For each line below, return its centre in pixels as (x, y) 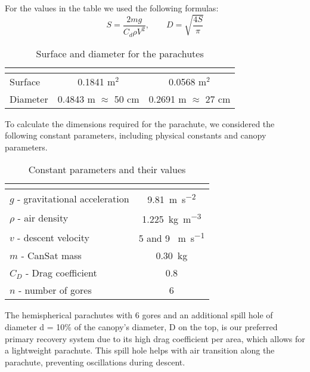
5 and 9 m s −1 (172, 237)
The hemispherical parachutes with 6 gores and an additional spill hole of (139, 315)
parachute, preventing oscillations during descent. (95, 362)
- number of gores (55, 290)
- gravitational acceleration (73, 199)
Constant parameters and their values (107, 170)
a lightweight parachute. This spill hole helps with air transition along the (140, 350)
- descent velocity (54, 237)
